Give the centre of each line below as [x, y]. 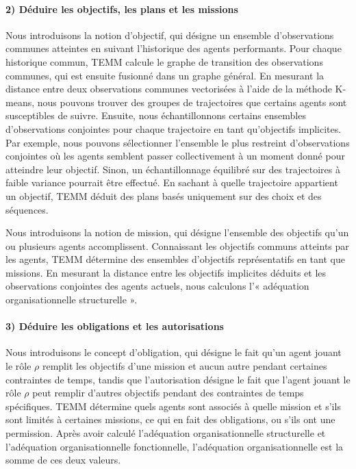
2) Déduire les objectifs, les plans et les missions [122, 9]
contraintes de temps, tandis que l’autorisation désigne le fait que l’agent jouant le [178, 379]
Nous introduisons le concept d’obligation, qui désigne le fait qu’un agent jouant [174, 352]
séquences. [27, 209]
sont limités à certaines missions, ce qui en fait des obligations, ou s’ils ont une [170, 419]
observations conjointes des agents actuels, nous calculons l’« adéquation [157, 286]
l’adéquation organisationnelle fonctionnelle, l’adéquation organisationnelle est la [175, 446]
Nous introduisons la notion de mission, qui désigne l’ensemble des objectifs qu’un [177, 232]
